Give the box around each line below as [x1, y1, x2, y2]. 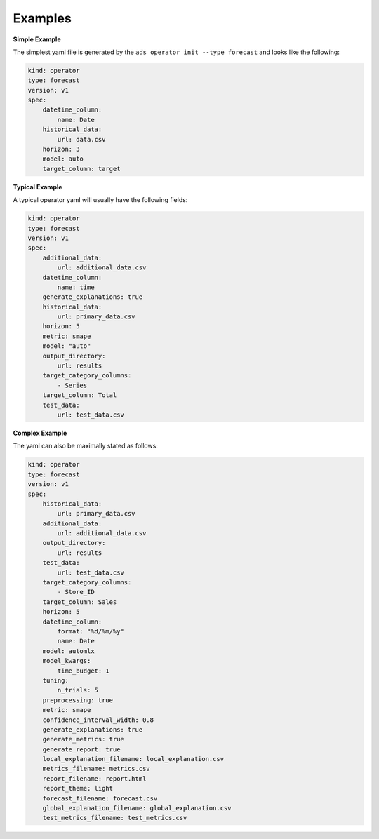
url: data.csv [57, 135, 106, 143]
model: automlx [42, 647, 95, 655]
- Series [57, 381, 88, 389]
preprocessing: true [42, 696, 114, 704]
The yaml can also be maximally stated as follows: [13, 442, 158, 450]
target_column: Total [42, 391, 117, 399]
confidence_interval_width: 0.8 [42, 716, 154, 724]
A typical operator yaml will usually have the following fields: [13, 196, 188, 204]
